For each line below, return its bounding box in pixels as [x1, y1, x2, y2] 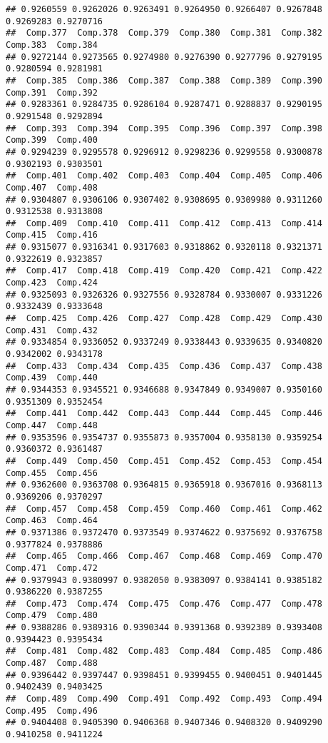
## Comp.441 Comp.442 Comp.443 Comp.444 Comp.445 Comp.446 [6, 408, 322, 419]
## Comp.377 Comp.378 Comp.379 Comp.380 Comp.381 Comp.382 [6, 28, 322, 39]
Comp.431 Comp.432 [6, 325, 98, 335]
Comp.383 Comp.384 [6, 39, 98, 50]
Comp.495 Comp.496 [6, 705, 98, 716]
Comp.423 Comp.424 [6, 278, 98, 288]
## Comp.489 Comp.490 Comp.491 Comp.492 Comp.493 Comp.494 [6, 694, 322, 704]
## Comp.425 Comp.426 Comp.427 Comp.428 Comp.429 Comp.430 [6, 313, 322, 324]
